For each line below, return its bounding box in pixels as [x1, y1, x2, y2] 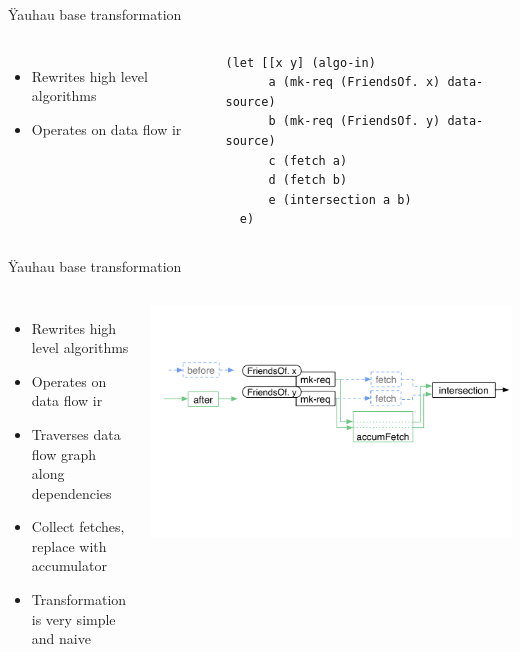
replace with [31, 535, 107, 556]
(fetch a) [282, 153, 348, 168]
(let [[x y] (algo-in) [225, 55, 376, 70]
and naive [31, 628, 91, 649]
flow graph [31, 443, 97, 464]
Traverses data [31, 423, 121, 444]
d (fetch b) [268, 173, 348, 188]
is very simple [31, 608, 116, 629]
